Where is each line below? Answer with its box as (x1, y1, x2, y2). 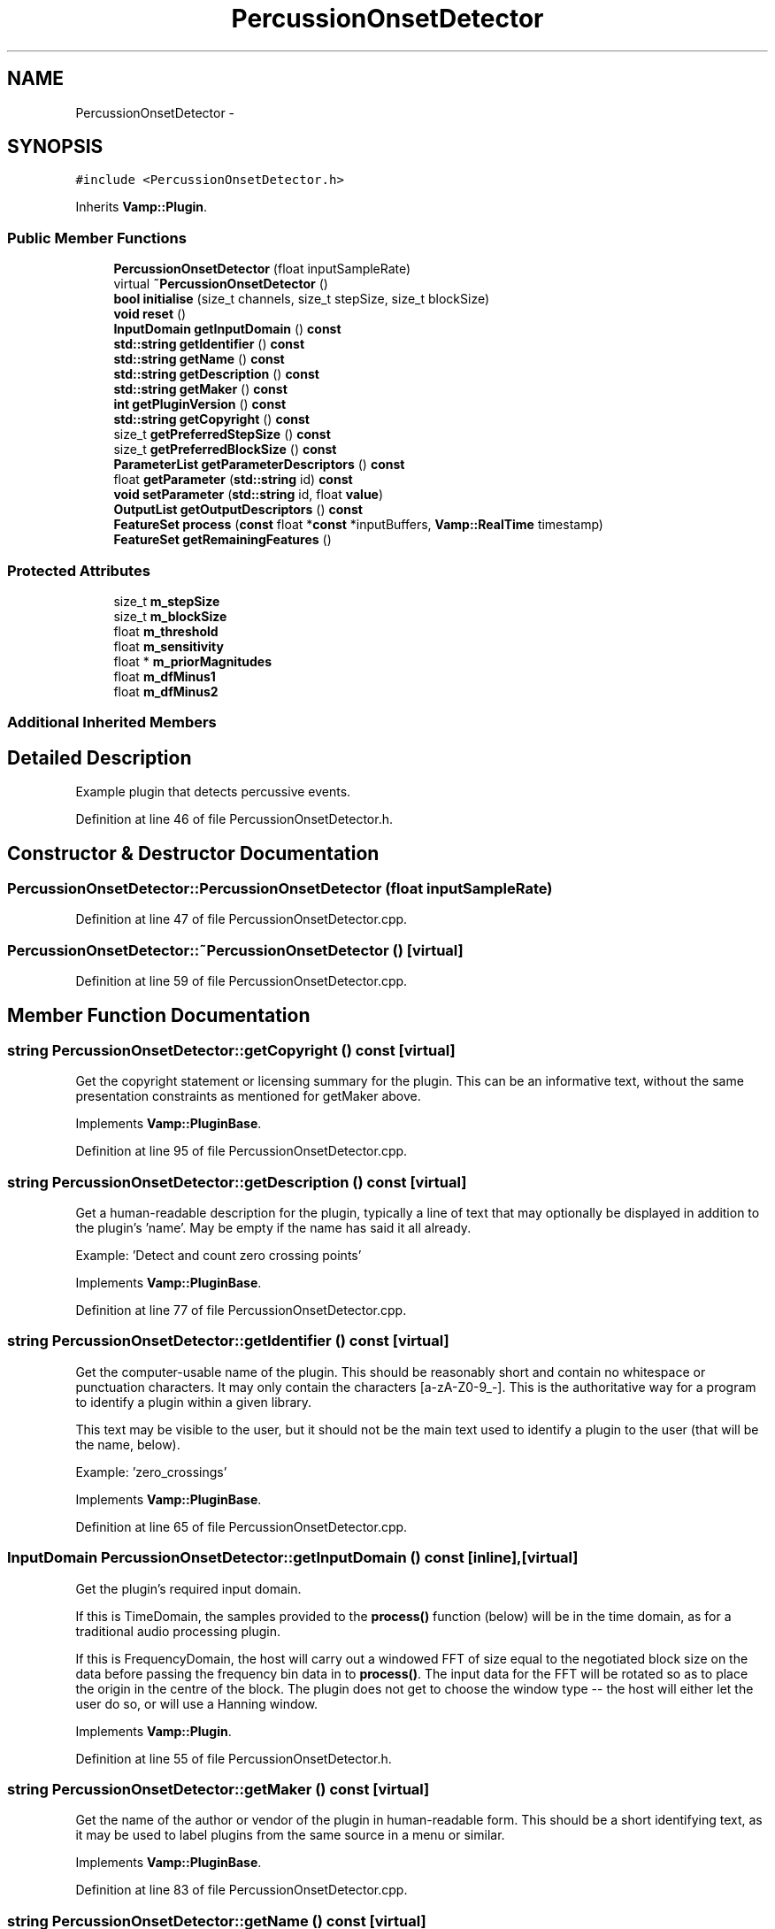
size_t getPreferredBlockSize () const (113, 442, 337, 457)
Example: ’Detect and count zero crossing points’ (75, 1248, 362, 1264)
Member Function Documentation (7, 1003, 311, 1026)
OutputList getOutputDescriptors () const (113, 502, 363, 518)
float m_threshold (113, 623, 219, 639)
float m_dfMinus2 (113, 683, 219, 699)
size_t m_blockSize (113, 608, 227, 624)
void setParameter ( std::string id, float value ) (113, 487, 384, 503)
